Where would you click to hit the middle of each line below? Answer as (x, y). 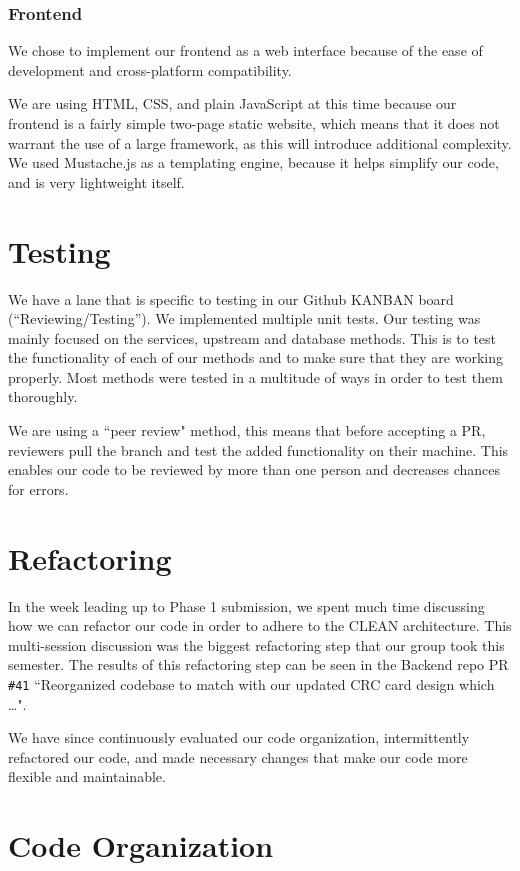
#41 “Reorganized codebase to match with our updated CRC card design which (251, 683)
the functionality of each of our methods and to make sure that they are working (255, 357)
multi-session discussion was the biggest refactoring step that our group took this (256, 644)
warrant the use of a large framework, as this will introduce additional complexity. (260, 142)
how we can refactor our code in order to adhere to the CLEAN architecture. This (260, 625)
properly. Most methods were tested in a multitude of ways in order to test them (255, 376)
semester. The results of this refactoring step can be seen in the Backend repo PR (258, 664)
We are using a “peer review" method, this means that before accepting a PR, (247, 430)
